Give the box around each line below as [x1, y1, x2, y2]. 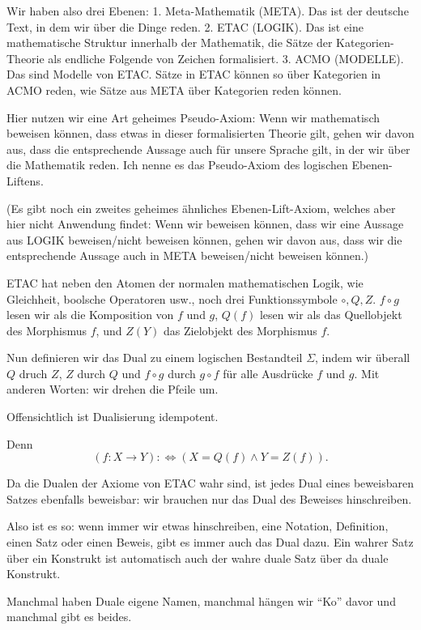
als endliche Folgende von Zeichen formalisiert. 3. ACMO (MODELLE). [48, 49, 404, 66]
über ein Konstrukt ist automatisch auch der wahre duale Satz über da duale [6, 549, 389, 566]
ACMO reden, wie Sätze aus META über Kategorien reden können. [6, 81, 342, 98]
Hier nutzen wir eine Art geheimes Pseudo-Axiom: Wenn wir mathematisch [6, 109, 380, 126]
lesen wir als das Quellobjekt [259, 306, 402, 323]
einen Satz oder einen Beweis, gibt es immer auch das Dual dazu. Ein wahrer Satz [6, 534, 414, 551]
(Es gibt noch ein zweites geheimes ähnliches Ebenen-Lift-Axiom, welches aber [6, 199, 396, 216]
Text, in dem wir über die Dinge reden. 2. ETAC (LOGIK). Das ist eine [6, 18, 364, 35]
